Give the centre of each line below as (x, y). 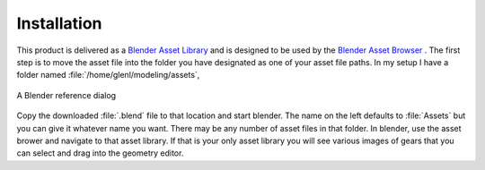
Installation (59, 23)
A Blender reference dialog (66, 95)
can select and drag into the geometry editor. (100, 153)
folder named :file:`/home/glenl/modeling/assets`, (108, 75)
